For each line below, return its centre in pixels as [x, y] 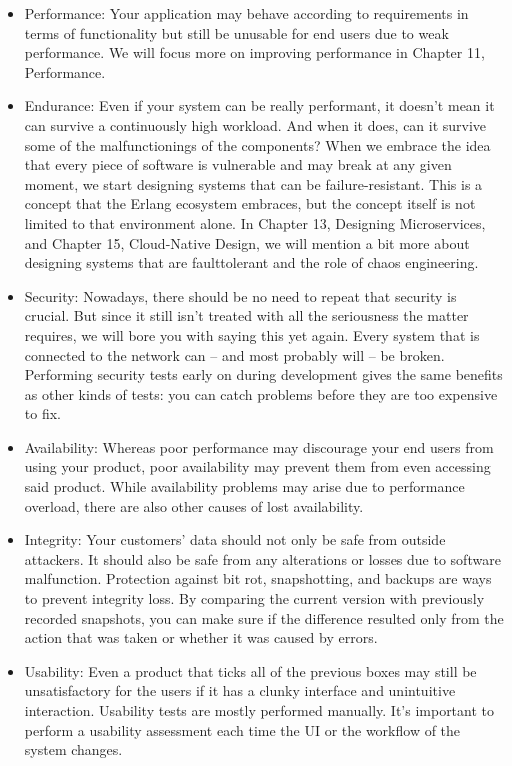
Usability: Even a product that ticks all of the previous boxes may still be [250, 670]
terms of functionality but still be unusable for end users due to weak [236, 32]
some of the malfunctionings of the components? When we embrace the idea [257, 144]
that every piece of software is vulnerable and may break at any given [238, 164]
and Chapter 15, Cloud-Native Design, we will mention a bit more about [247, 242]
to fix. [42, 413]
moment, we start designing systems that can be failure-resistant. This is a [253, 183]
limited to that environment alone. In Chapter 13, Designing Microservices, [255, 222]
